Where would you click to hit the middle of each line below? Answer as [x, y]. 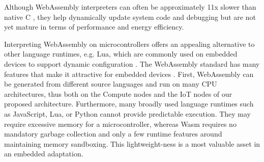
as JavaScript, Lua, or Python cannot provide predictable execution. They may [128, 113]
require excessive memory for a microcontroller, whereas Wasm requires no [120, 124]
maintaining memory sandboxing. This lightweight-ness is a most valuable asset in [132, 143]
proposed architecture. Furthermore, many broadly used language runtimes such [129, 104]
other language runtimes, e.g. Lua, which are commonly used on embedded [121, 54]
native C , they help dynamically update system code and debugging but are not [130, 17]
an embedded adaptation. [44, 154]
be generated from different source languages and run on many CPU [111, 84]
